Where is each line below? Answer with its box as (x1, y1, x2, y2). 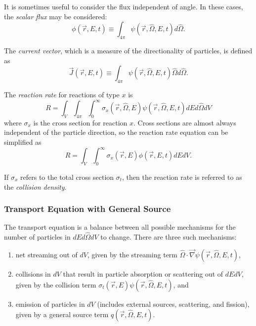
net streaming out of (15, 249, 78, 259)
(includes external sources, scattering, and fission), (97, 298, 250, 309)
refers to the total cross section (20, 171, 114, 182)
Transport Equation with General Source (4, 203, 171, 215)
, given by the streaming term (87, 249, 178, 259)
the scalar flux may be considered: (4, 11, 107, 21)
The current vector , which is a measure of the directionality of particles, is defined (4, 45, 253, 55)
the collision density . (4, 181, 67, 192)
